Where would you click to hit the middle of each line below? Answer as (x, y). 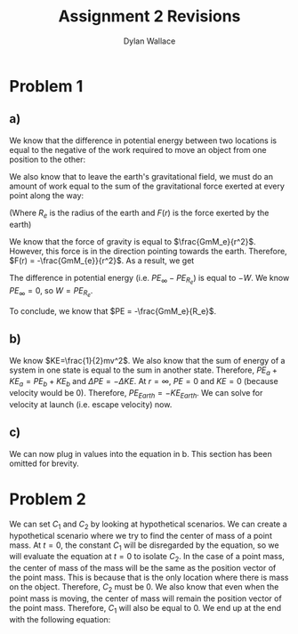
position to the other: (48, 159)
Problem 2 (48, 499)
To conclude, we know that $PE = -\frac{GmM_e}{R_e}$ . (113, 311)
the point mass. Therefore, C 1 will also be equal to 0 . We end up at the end (145, 609)
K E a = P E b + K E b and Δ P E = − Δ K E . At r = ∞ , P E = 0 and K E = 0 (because (144, 382)
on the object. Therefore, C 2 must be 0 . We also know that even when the (144, 588)
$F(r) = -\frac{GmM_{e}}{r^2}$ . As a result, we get (102, 261)
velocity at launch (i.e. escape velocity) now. (91, 405)
